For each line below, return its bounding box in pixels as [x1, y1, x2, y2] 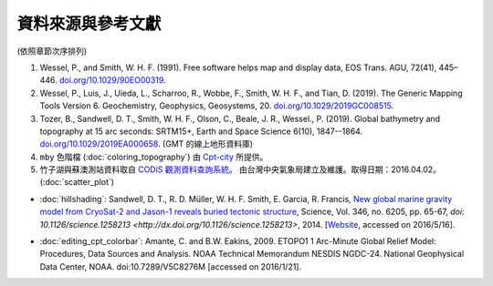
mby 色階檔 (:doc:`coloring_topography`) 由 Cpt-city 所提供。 [39, 151, 268, 162]
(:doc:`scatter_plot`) [39, 177, 114, 188]
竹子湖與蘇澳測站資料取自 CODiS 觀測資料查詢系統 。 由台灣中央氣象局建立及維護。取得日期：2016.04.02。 [39, 164, 442, 175]
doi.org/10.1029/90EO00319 [59, 75, 164, 86]
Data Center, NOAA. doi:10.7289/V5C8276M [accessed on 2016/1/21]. [39, 260, 302, 272]
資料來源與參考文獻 [16, 14, 162, 34]
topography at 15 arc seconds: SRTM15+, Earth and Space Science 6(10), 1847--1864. [39, 126, 363, 137]
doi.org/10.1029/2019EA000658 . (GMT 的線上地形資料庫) [39, 138, 254, 149]
